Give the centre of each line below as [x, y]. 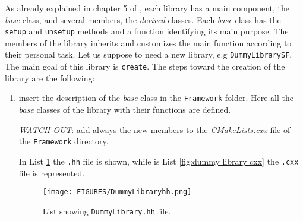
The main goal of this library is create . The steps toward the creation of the [145, 66]
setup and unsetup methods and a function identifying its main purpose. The [147, 31]
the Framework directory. [64, 141]
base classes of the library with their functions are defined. [125, 109]
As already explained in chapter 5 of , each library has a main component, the [147, 8]
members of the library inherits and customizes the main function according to [148, 42]
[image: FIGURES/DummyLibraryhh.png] [117, 192]
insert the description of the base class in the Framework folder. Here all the [156, 98]
